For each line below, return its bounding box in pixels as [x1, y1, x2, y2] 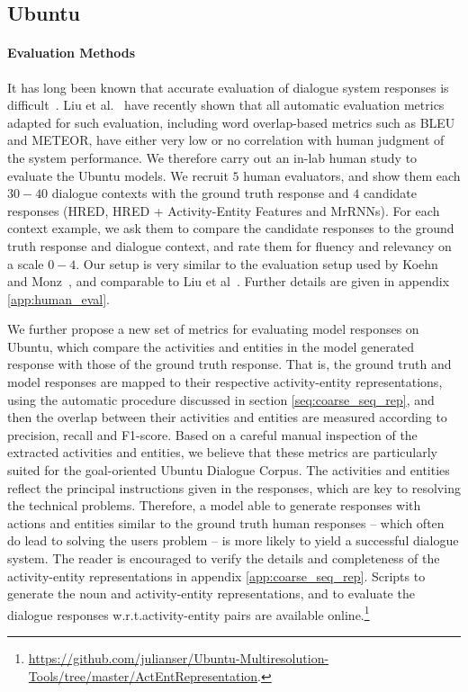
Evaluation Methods [7, 43, 136, 62]
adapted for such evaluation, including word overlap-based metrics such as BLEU [7, 112, 455, 131]
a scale [7, 254, 44, 273]
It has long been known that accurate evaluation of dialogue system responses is [7, 77, 449, 96]
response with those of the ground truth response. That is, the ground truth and [7, 355, 452, 373]
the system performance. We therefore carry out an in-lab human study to [7, 148, 418, 166]
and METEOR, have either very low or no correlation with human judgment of [7, 130, 445, 149]
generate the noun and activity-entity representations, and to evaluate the [7, 584, 415, 603]
